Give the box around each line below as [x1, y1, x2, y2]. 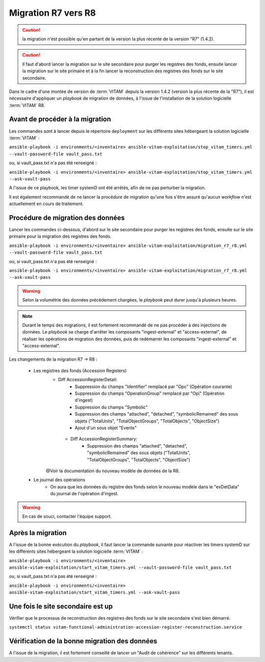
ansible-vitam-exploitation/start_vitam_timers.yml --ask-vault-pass [9, 590, 180, 595]
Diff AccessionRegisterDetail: [58, 377, 117, 383]
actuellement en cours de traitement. [9, 201, 84, 207]
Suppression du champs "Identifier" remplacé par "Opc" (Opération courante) [75, 384, 233, 390]
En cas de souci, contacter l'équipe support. [22, 513, 112, 519]
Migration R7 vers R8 [9, 7, 96, 18]
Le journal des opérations [33, 477, 85, 483]
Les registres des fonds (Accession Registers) [33, 367, 127, 373]
